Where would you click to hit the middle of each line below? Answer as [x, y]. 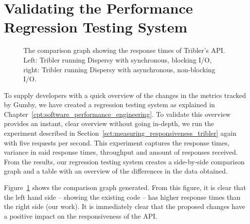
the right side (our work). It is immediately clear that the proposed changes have [125, 206]
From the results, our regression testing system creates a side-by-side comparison [124, 161]
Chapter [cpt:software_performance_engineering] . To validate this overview [117, 114]
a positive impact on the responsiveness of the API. [81, 216]
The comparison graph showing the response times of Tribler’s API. [124, 50]
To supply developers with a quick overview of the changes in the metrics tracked [125, 95]
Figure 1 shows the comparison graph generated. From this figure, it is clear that [125, 187]
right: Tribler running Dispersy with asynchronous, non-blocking [119, 69]
